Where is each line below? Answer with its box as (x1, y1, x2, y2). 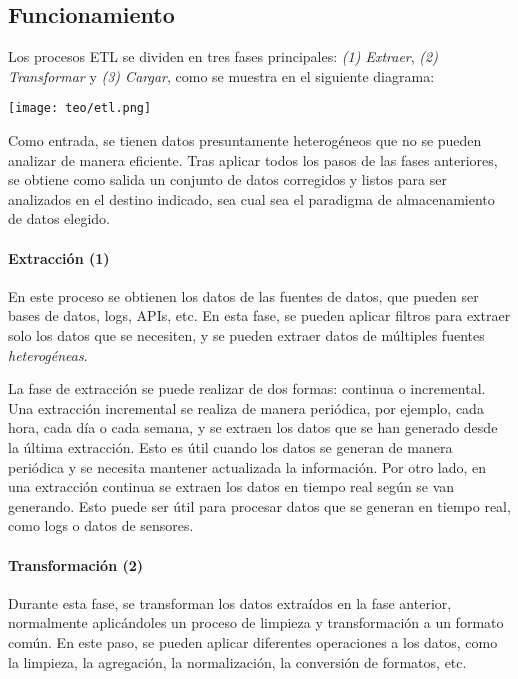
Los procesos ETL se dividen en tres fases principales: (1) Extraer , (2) (8, 46, 438, 67)
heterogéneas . (8, 344, 88, 365)
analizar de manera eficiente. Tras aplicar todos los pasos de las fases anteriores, (8, 149, 498, 170)
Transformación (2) (8, 554, 144, 575)
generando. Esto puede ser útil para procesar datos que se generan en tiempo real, (8, 495, 511, 516)
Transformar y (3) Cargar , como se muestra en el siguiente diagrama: (8, 65, 435, 86)
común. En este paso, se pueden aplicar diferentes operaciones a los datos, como (8, 631, 498, 652)
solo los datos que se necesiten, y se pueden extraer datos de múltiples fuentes (8, 325, 485, 345)
